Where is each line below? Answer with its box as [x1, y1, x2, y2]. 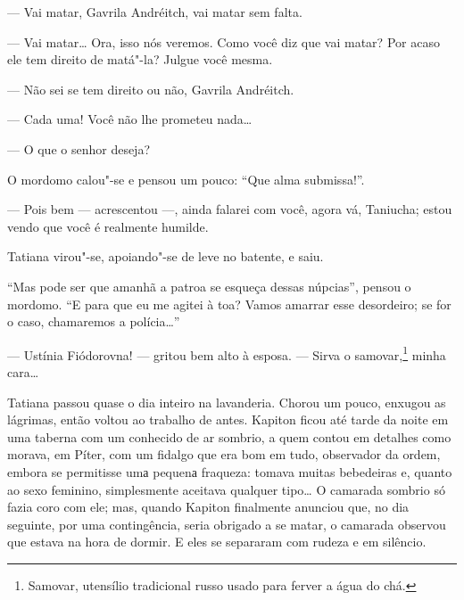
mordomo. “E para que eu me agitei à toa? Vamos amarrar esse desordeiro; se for [7, 294, 452, 313]
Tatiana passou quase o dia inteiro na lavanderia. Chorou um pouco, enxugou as [7, 392, 446, 411]
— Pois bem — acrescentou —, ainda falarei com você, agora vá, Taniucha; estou [7, 200, 452, 218]
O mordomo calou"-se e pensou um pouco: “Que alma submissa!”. [7, 169, 365, 188]
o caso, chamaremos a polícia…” [7, 312, 180, 331]
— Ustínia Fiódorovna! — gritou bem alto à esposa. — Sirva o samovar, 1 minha [7, 342, 446, 364]
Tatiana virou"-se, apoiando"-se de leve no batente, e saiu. [7, 247, 324, 266]
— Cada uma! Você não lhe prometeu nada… [7, 110, 253, 128]
